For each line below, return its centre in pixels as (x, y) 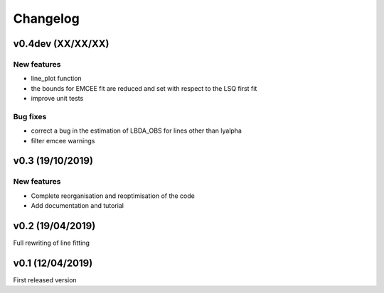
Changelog (46, 18)
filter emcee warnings (63, 140)
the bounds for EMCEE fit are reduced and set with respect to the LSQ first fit (144, 88)
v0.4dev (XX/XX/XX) (61, 44)
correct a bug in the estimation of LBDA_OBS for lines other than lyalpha (136, 131)
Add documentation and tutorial (78, 206)
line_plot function (56, 79)
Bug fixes (30, 116)
